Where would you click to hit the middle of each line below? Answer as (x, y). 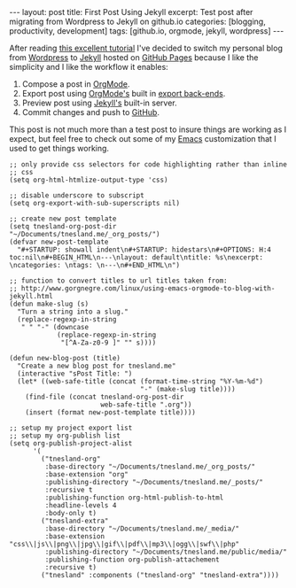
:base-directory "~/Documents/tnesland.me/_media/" (142, 529)
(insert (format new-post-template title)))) (111, 413)
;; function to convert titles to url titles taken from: (118, 281)
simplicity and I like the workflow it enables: (89, 67)
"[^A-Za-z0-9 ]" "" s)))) (109, 343)
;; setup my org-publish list (65, 436)
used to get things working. (59, 148)
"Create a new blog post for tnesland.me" (97, 366)
